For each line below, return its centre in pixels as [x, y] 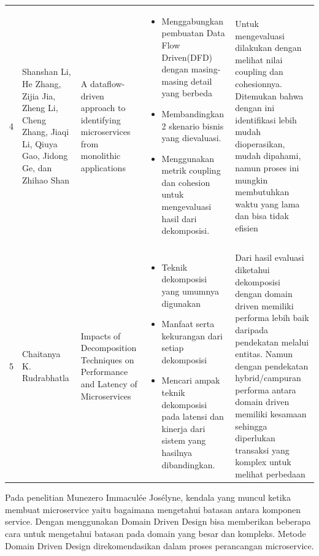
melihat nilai [259, 59]
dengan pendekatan [272, 365]
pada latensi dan [193, 416]
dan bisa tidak [262, 216]
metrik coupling [191, 170]
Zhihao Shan [46, 180]
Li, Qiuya [40, 143]
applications [103, 168]
